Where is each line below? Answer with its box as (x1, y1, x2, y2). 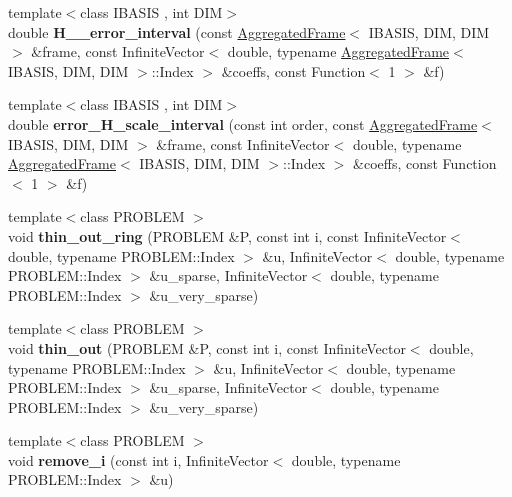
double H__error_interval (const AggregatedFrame (8, 21, 346, 42)
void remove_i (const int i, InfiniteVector (8, 449, 269, 470)
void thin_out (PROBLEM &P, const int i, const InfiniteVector (8, 337, 406, 358)
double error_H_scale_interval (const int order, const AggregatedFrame (8, 113, 478, 134)
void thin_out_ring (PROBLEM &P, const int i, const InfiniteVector (8, 225, 447, 246)
